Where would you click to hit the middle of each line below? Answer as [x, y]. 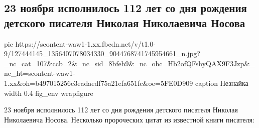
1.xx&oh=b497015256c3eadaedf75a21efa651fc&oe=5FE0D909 [99, 83]
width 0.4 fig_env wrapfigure [49, 93]
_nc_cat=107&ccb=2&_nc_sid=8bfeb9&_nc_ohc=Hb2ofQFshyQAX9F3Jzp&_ [129, 63]
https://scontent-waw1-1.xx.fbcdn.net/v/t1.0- [85, 43]
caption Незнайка [222, 83]
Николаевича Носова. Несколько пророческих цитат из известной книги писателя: [129, 119]
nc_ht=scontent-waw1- [40, 73]
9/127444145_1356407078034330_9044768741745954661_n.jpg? [102, 53]
